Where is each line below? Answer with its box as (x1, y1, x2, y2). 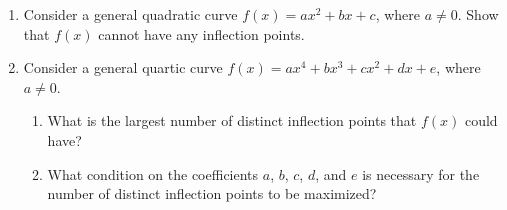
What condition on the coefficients (47, 163, 259, 184)
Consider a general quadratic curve (23, 4, 238, 24)
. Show (457, 4, 499, 24)
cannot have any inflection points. (98, 23, 305, 44)
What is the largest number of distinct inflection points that (47, 110, 417, 131)
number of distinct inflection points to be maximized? (47, 183, 377, 204)
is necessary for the (362, 163, 480, 184)
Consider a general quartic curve (23, 57, 223, 78)
